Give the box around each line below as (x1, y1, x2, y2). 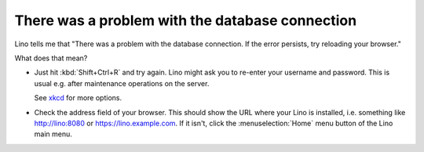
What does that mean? (14, 53, 88, 63)
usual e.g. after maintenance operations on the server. (34, 78, 210, 88)
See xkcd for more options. (34, 93, 122, 103)
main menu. (34, 129, 72, 139)
